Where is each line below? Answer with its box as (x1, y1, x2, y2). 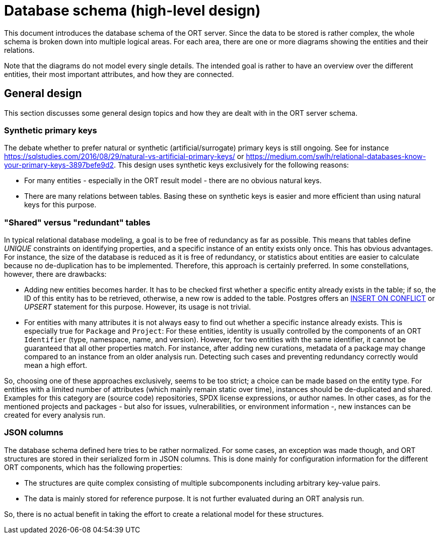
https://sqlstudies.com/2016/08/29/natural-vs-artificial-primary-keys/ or (4, 152, 244, 161)
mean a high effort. (24, 361, 87, 370)
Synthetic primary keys (4, 125, 97, 135)
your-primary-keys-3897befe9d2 (4, 161, 114, 170)
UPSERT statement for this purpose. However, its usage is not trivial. (24, 302, 251, 312)
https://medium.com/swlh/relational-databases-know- (246, 152, 426, 161)
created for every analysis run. (4, 411, 105, 420)
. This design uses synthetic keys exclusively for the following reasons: (114, 161, 349, 170)
